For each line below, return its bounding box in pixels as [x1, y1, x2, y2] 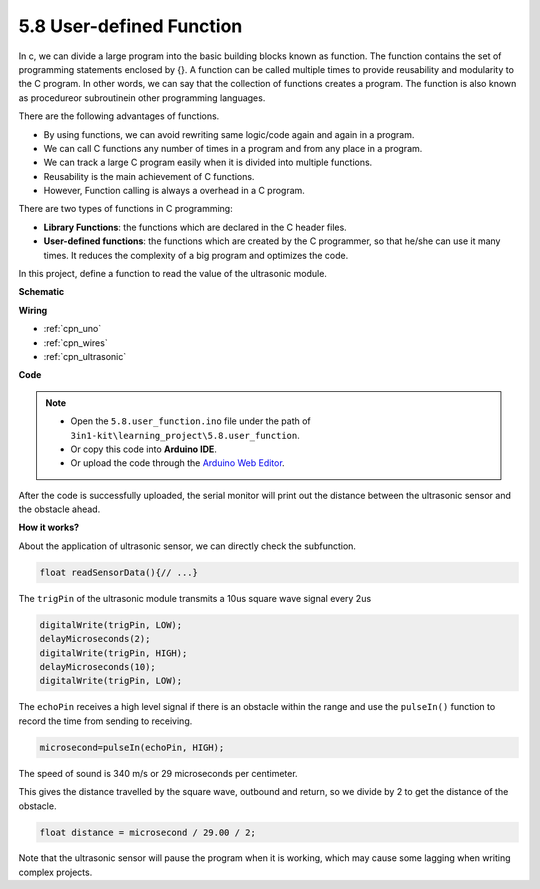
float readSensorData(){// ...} [39, 566, 199, 578]
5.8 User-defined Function [18, 15, 243, 37]
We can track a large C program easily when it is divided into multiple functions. [43, 156, 373, 169]
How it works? [18, 521, 80, 534]
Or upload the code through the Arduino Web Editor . [70, 457, 285, 469]
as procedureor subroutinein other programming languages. [18, 91, 266, 104]
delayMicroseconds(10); [39, 661, 157, 672]
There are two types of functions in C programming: [18, 203, 234, 215]
